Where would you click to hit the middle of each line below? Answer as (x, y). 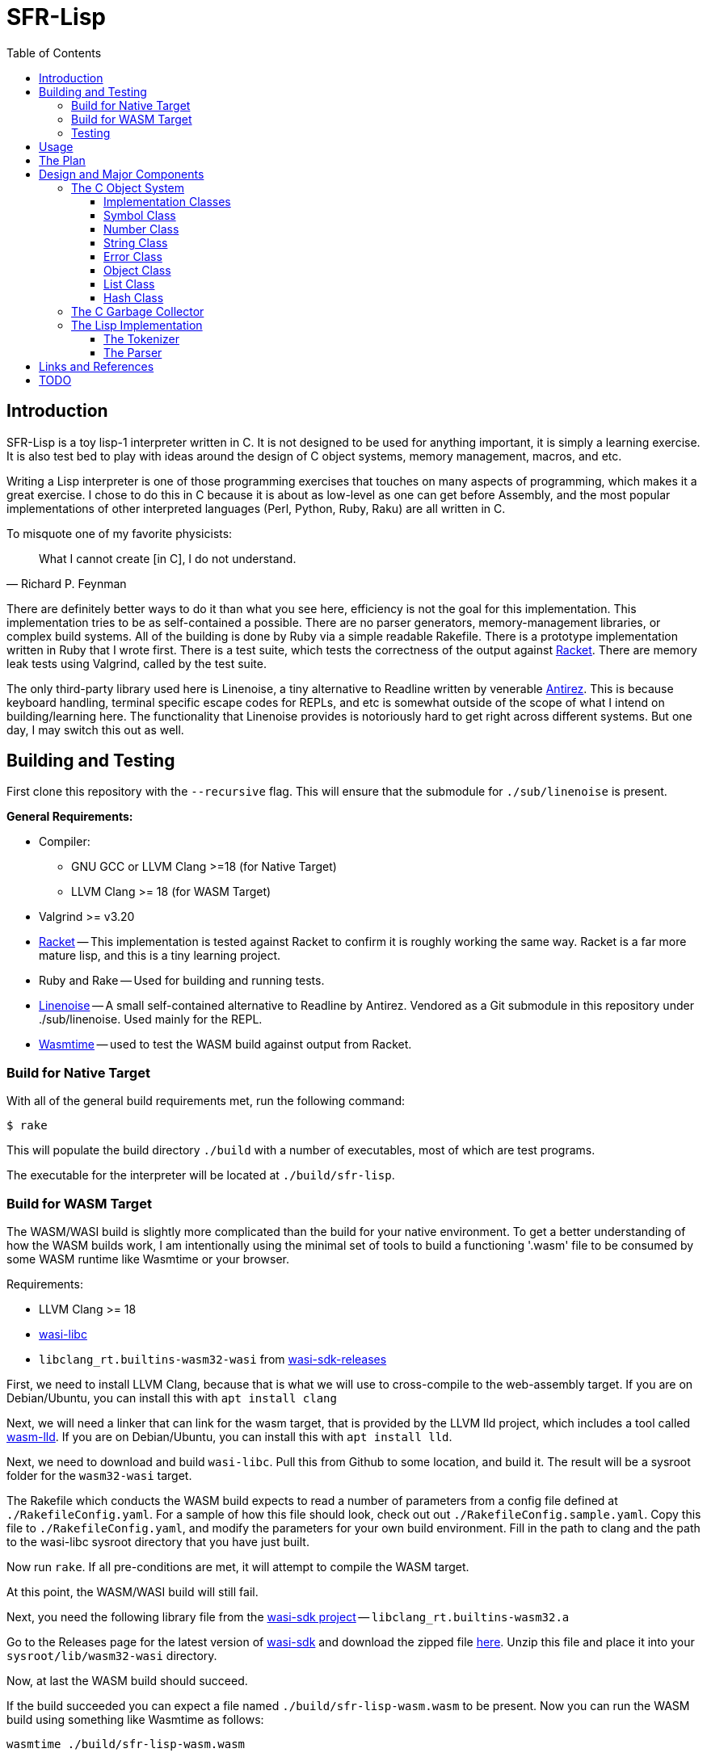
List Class (129, 284)
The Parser (133, 352)
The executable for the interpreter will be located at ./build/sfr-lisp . (201, 1175)
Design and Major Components (122, 174)
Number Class (141, 229)
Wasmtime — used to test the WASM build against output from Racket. (225, 1045)
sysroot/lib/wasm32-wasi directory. (112, 1655)
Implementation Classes (167, 201)
